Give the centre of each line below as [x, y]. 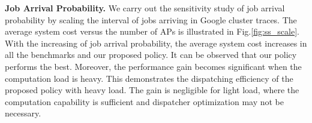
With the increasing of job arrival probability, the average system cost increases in [156, 43]
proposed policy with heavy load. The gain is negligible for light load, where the [152, 90]
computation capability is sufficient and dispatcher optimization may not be [145, 101]
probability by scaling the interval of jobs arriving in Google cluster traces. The [151, 19]
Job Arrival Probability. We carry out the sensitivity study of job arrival [145, 8]
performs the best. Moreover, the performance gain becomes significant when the [153, 66]
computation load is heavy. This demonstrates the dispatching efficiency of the [149, 78]
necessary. [23, 113]
